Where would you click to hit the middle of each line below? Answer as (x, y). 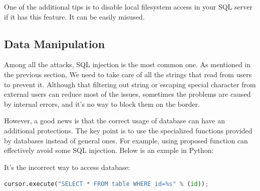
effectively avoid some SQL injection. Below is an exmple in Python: (109, 150)
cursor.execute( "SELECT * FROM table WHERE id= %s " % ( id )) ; (106, 184)
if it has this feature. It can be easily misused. (74, 16)
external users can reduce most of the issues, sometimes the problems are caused (127, 94)
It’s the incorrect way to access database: (67, 167)
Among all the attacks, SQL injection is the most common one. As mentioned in (127, 64)
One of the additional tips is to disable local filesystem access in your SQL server (128, 7)
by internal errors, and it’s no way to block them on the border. (102, 104)
